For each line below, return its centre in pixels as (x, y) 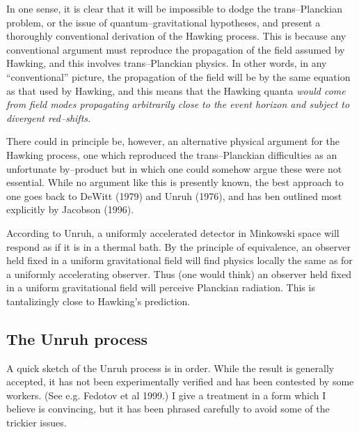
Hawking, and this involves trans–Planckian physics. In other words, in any (167, 63)
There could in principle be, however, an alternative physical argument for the (173, 141)
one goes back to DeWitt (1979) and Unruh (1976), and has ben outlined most (174, 195)
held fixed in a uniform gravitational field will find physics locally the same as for (179, 260)
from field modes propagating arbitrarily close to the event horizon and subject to (178, 104)
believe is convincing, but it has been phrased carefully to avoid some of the (168, 409)
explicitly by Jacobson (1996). (70, 209)
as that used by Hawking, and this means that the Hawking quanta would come (176, 90)
